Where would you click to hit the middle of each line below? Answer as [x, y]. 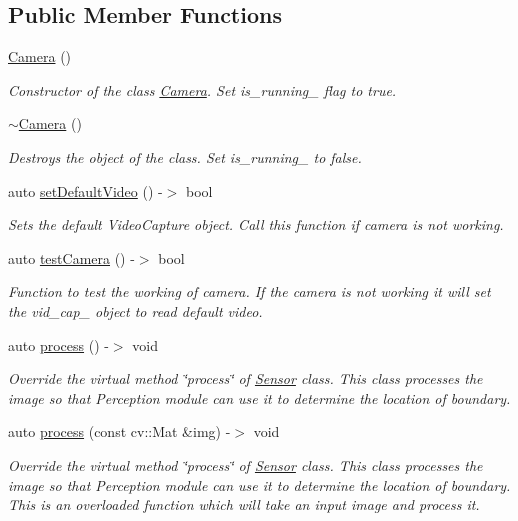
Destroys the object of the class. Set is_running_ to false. [185, 156]
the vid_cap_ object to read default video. [135, 310]
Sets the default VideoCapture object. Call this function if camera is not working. [256, 224]
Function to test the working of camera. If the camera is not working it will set [249, 291]
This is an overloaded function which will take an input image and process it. [244, 504]
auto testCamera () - [71, 257]
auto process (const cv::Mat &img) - [119, 431]
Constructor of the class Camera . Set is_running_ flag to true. [202, 89]
